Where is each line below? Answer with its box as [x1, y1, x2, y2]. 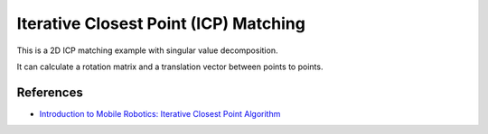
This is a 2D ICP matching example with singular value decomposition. [16, 45, 278, 56]
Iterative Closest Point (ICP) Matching [16, 13, 306, 33]
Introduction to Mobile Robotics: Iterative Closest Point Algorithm [39, 108, 281, 119]
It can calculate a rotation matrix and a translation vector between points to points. [16, 61, 324, 72]
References [16, 85, 83, 100]
